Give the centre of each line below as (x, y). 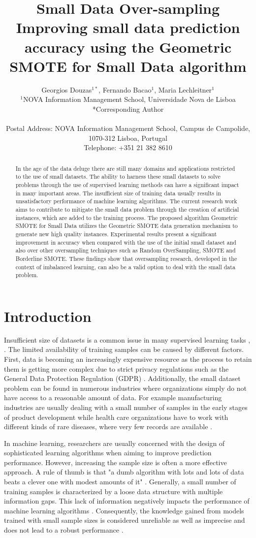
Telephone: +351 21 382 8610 (128, 147)
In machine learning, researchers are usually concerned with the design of (114, 443)
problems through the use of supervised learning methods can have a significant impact (127, 184)
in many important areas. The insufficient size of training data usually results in (118, 193)
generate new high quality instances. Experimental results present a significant (116, 234)
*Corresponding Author (128, 109)
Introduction (48, 316)
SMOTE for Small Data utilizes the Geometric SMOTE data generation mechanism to (127, 226)
